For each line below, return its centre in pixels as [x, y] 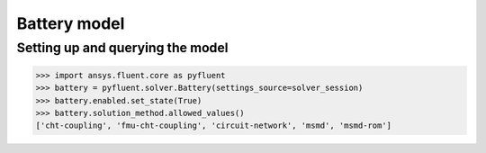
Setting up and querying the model [122, 48]
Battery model [71, 23]
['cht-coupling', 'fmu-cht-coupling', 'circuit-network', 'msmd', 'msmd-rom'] [213, 126]
